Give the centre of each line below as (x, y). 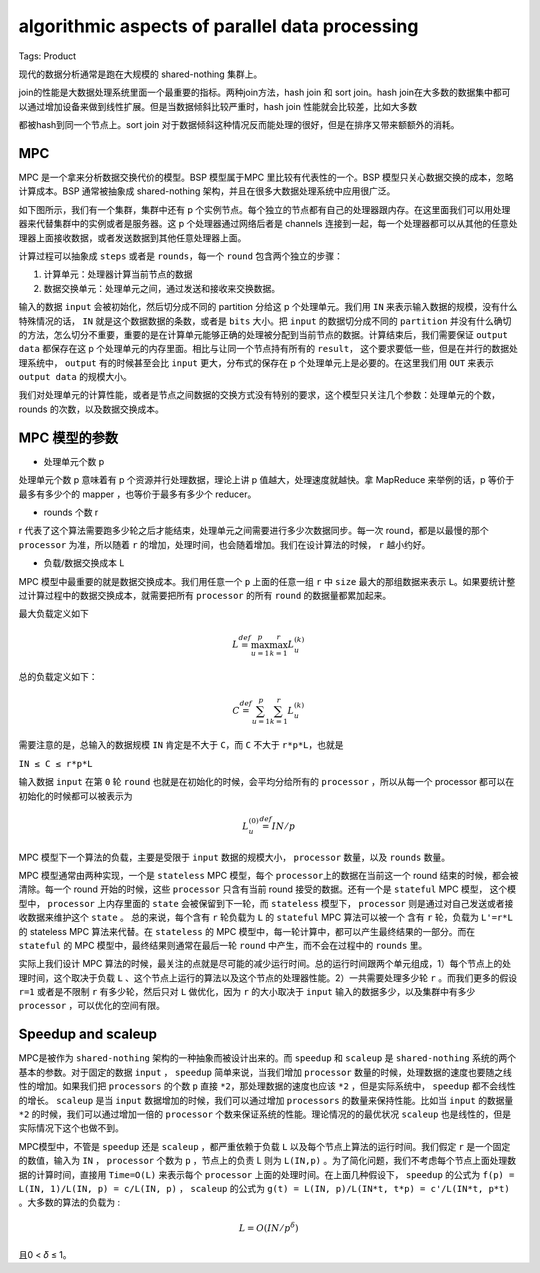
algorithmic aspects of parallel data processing (218, 26)
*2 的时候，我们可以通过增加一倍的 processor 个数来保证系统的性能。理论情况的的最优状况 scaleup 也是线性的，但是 (265, 1114)
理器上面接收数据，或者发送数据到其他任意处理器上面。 (132, 237)
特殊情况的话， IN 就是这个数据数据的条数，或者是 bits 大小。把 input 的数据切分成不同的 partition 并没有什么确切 (265, 321)
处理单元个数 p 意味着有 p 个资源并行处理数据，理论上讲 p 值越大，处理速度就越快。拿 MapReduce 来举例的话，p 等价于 (266, 480)
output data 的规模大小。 (75, 377)
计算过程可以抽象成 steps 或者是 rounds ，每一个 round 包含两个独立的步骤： (181, 256)
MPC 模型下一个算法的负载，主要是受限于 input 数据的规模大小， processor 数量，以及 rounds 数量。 (234, 857)
